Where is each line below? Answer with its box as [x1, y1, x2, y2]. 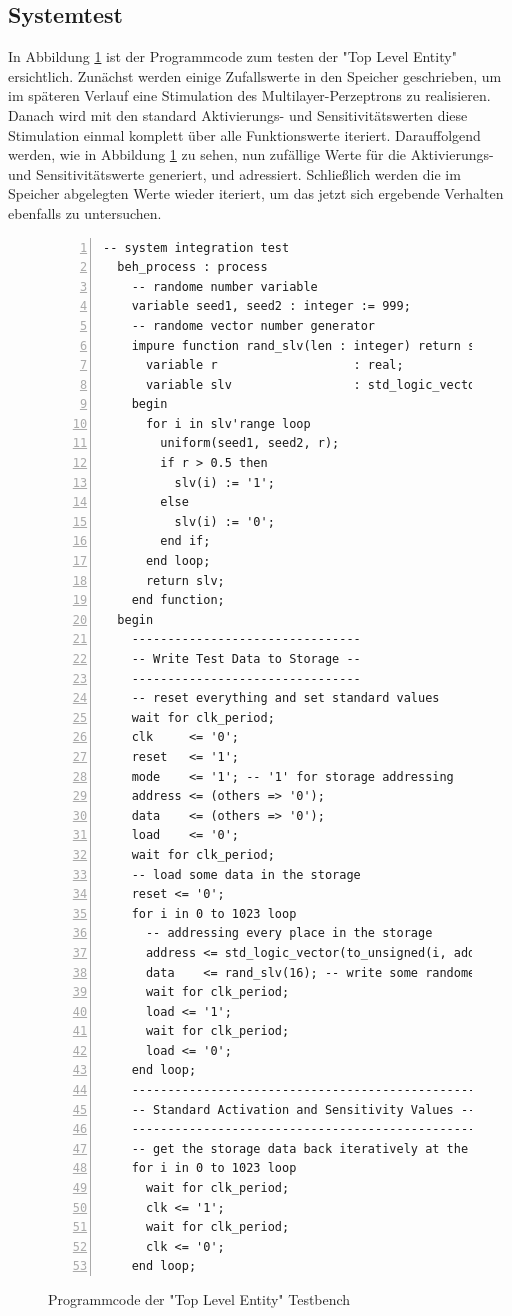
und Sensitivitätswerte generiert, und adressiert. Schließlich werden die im [8, 163, 461, 184]
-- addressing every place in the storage [145, 926, 433, 941]
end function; [131, 593, 225, 608]
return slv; [145, 573, 225, 588]
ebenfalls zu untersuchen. [8, 202, 162, 223]
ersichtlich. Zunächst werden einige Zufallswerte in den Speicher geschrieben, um [8, 65, 502, 86]
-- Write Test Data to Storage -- [131, 652, 361, 667]
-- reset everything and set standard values [131, 691, 440, 706]
